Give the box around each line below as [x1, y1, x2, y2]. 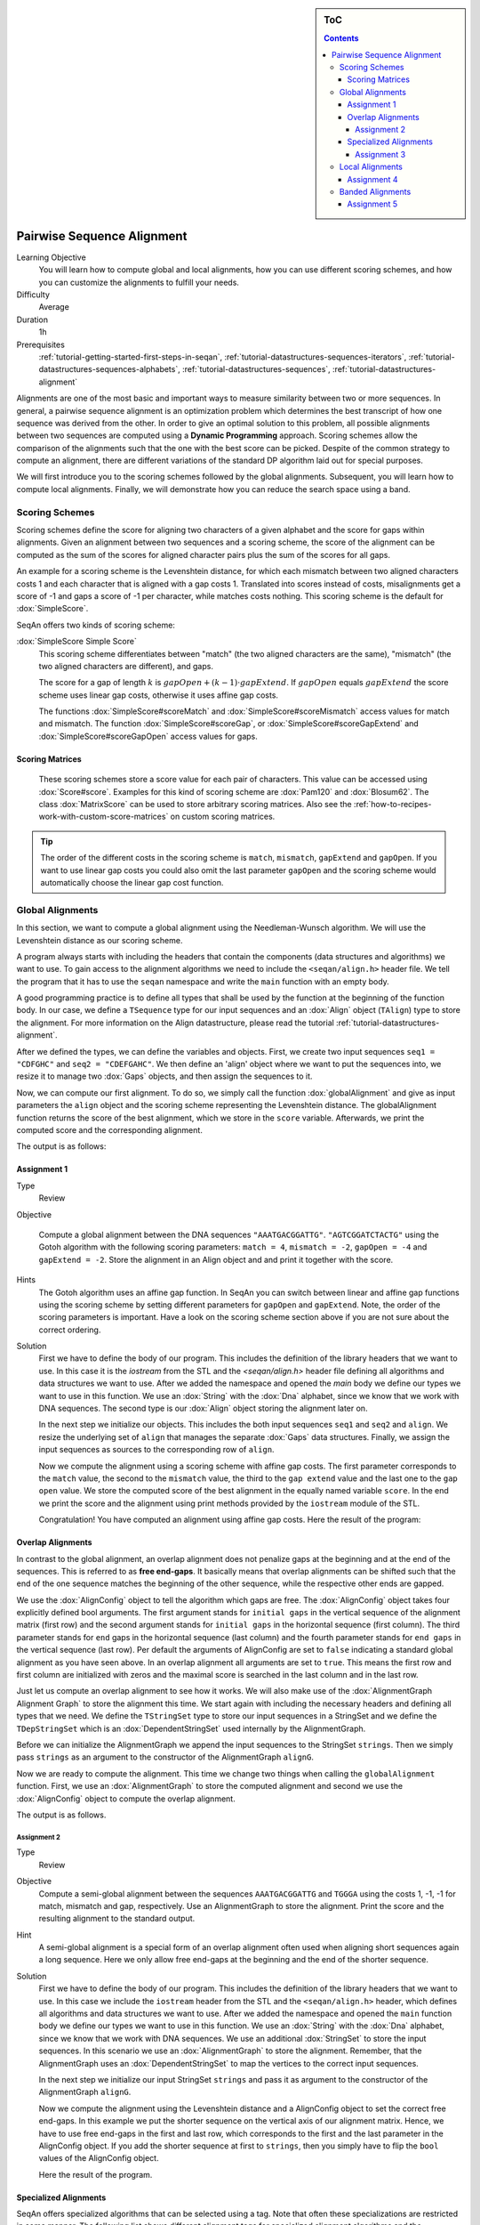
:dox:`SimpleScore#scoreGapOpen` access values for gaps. [38, 731, 258, 741]
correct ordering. [38, 1324, 101, 1335]
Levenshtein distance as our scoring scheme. [16, 934, 183, 945]
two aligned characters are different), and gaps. [38, 660, 213, 671]
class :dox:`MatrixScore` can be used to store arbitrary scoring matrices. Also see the [38, 799, 352, 810]
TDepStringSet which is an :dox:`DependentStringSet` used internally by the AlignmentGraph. [16, 1723, 366, 1734]
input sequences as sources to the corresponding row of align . [38, 1444, 275, 1455]
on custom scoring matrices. [170, 811, 276, 822]
